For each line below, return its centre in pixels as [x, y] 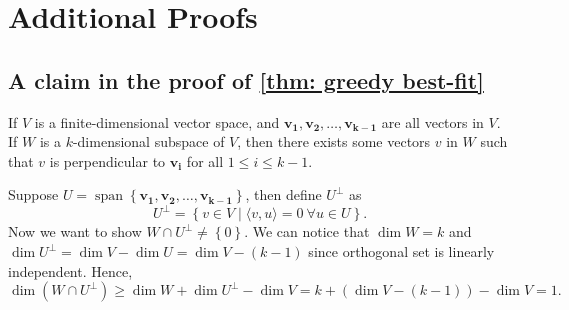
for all [205, 160]
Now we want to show [75, 231]
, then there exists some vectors [334, 141]
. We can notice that [307, 231]
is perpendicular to [107, 160]
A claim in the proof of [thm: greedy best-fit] [246, 79]
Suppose [33, 194]
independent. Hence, [70, 270]
